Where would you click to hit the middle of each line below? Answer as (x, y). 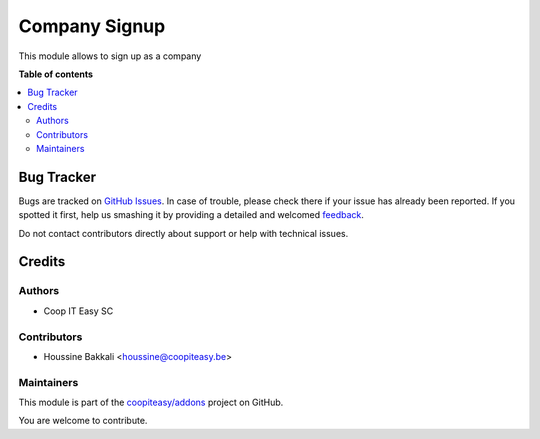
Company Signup (92, 26)
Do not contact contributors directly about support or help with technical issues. (183, 233)
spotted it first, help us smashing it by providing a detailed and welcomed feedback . (191, 215)
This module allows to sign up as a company (110, 56)
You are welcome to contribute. (83, 421)
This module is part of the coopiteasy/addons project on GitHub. (151, 402)
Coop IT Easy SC (78, 311)
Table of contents (56, 74)
